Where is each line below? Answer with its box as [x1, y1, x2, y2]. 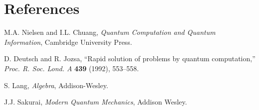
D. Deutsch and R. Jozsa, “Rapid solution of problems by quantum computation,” [4, 53, 256, 64]
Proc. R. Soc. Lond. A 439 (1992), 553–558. [4, 63, 139, 73]
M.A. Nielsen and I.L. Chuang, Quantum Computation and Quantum [4, 27, 216, 37]
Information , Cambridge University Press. [4, 36, 132, 47]
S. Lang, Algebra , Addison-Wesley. [4, 80, 108, 90]
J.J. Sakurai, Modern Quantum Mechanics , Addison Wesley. [4, 97, 187, 107]
